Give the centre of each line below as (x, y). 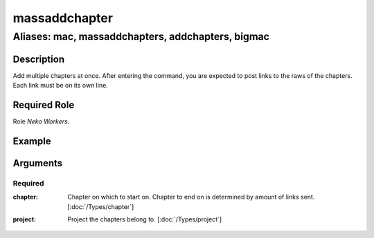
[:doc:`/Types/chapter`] (101, 206)
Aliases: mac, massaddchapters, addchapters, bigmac (141, 37)
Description (39, 59)
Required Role (44, 105)
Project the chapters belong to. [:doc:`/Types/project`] (145, 219)
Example (32, 141)
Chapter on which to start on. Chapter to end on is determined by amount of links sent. (191, 197)
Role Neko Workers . (41, 121)
